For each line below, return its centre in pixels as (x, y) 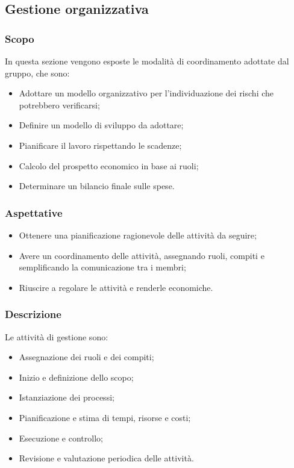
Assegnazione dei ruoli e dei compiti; (86, 357)
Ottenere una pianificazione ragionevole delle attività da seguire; (138, 235)
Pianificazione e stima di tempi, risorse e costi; (105, 417)
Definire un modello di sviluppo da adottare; (101, 125)
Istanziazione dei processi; (67, 397)
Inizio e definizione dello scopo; (76, 377)
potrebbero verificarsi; (59, 105)
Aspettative (34, 212)
